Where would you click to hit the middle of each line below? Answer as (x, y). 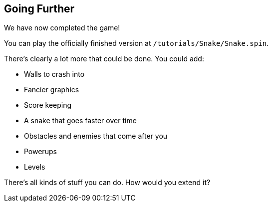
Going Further (39, 9)
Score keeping (48, 105)
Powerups (40, 152)
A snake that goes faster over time (80, 121)
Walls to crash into (54, 74)
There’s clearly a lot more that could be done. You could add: (104, 59)
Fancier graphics (52, 90)
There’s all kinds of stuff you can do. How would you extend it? (107, 183)
